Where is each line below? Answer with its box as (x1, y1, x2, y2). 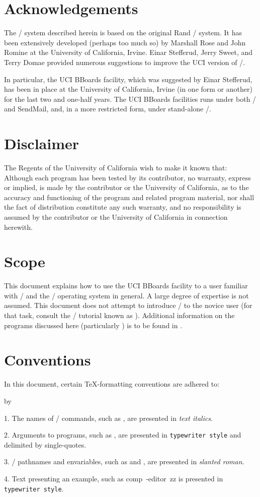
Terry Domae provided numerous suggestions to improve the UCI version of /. (4, 56, 245, 67)
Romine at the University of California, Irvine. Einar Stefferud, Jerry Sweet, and (4, 47, 253, 57)
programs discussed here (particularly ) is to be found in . (4, 320, 183, 330)
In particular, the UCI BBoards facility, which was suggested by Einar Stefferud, (4, 74, 252, 84)
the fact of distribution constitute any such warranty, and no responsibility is (4, 202, 241, 212)
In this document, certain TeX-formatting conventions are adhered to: (4, 379, 220, 389)
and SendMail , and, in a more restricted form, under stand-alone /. (4, 103, 211, 114)
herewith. (4, 221, 33, 232)
